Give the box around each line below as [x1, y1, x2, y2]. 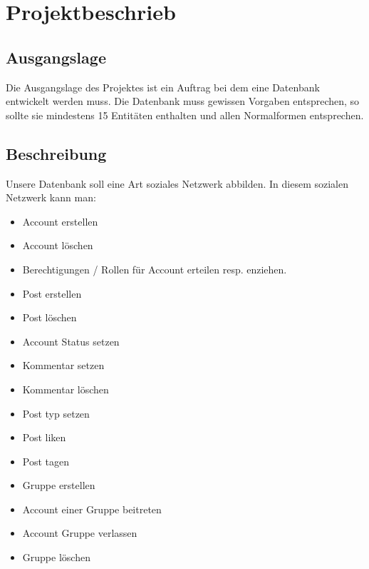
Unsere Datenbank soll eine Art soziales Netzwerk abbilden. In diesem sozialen [6, 176, 348, 191]
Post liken [22, 430, 66, 445]
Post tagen [22, 453, 70, 468]
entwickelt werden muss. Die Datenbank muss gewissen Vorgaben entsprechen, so [6, 94, 360, 109]
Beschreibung [6, 142, 107, 164]
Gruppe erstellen [22, 478, 95, 493]
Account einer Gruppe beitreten [22, 501, 162, 516]
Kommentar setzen [22, 358, 105, 373]
